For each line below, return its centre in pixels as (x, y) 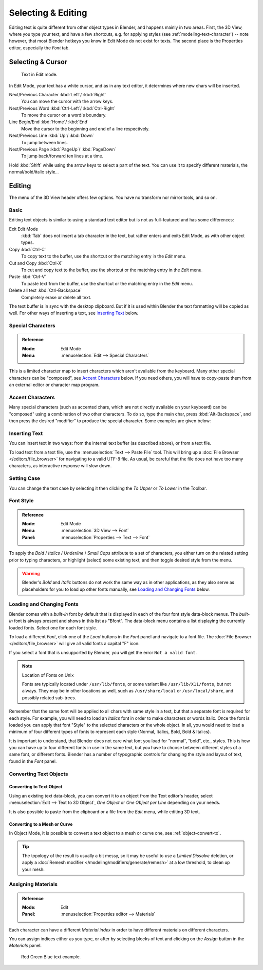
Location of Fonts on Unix (48, 675)
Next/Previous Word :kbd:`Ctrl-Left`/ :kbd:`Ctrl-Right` (62, 108)
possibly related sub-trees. (49, 698)
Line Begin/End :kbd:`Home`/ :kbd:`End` (49, 122)
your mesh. (33, 869)
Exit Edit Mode (24, 229)
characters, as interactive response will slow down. (60, 466)
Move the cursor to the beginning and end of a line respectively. (85, 129)
